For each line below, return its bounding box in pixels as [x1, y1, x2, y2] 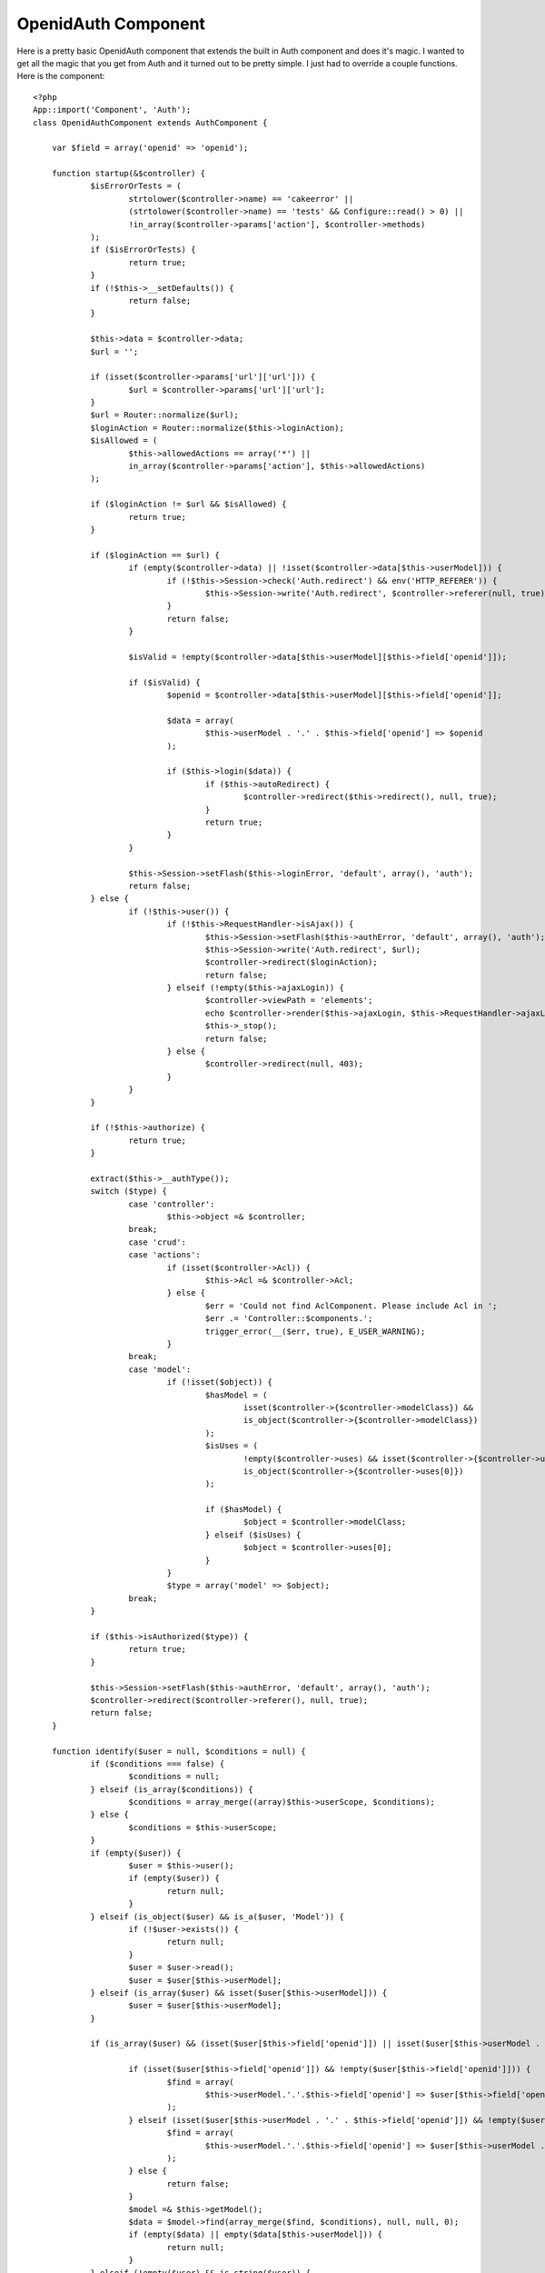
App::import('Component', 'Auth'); [33, 105, 192, 115]
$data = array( [166, 715, 235, 726]
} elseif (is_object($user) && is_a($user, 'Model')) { [90, 1911, 344, 1922]
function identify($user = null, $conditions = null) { [51, 1746, 306, 1757]
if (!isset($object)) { [166, 1377, 272, 1387]
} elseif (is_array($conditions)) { [90, 1784, 253, 1795]
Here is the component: [16, 71, 105, 82]
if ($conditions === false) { [90, 1758, 225, 1768]
